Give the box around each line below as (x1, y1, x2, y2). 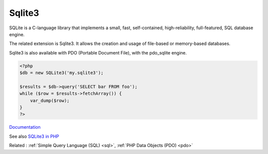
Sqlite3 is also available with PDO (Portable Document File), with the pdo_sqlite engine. (9, 50, 187, 55)
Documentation (9, 124, 41, 130)
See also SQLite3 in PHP (9, 133, 60, 139)
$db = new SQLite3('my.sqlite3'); (19, 70, 104, 76)
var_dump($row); (30, 98, 69, 103)
